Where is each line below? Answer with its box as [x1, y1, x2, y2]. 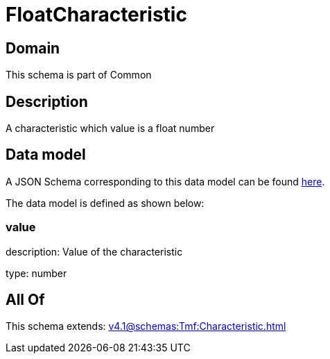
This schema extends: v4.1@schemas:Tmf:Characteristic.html [6, 320, 286, 333]
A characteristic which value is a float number [6, 122, 215, 135]
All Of [6, 291, 45, 309]
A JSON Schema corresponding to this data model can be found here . [6, 175, 325, 187]
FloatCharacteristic [6, 3, 187, 26]
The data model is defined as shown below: [6, 197, 205, 209]
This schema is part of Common [6, 69, 152, 81]
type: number [6, 267, 67, 279]
